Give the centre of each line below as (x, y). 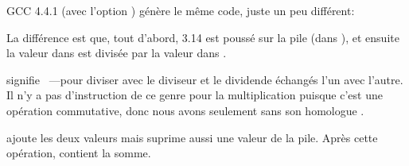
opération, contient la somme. (79, 153)
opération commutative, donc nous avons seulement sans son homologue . (185, 110)
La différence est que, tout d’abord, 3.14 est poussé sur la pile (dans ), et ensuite (203, 37)
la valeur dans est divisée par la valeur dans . (117, 53)
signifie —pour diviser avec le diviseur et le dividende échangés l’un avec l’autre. (205, 79)
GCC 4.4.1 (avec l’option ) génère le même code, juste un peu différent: (181, 10)
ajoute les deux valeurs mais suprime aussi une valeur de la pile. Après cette (192, 137)
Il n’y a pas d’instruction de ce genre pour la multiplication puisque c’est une (195, 95)
